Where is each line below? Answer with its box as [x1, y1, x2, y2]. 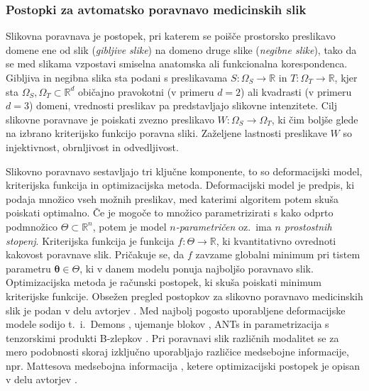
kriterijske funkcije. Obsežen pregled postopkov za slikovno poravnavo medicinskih [6, 288, 363, 303]
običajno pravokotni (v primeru [77, 84, 214, 99]
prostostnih [284, 219, 332, 233]
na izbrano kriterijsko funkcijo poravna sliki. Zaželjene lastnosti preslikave [6, 126, 327, 141]
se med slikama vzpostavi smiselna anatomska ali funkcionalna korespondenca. [6, 56, 348, 71]
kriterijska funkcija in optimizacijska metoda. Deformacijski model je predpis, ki [6, 177, 355, 192]
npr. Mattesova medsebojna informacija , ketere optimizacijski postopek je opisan [6, 358, 360, 373]
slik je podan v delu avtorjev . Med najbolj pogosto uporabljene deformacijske [6, 302, 346, 317]
